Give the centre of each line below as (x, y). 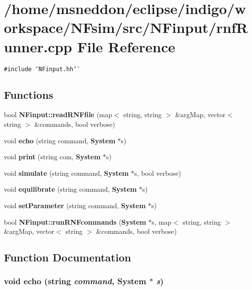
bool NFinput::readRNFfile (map (58, 114)
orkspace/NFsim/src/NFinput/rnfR (126, 27)
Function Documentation (68, 257)
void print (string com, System (52, 157)
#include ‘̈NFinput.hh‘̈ (40, 69)
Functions (29, 94)
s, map (162, 221)
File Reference (126, 46)
